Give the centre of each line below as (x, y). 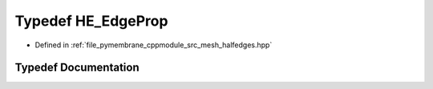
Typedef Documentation (77, 68)
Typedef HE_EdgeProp (91, 21)
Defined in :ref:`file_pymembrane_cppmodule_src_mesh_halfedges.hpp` (154, 45)
